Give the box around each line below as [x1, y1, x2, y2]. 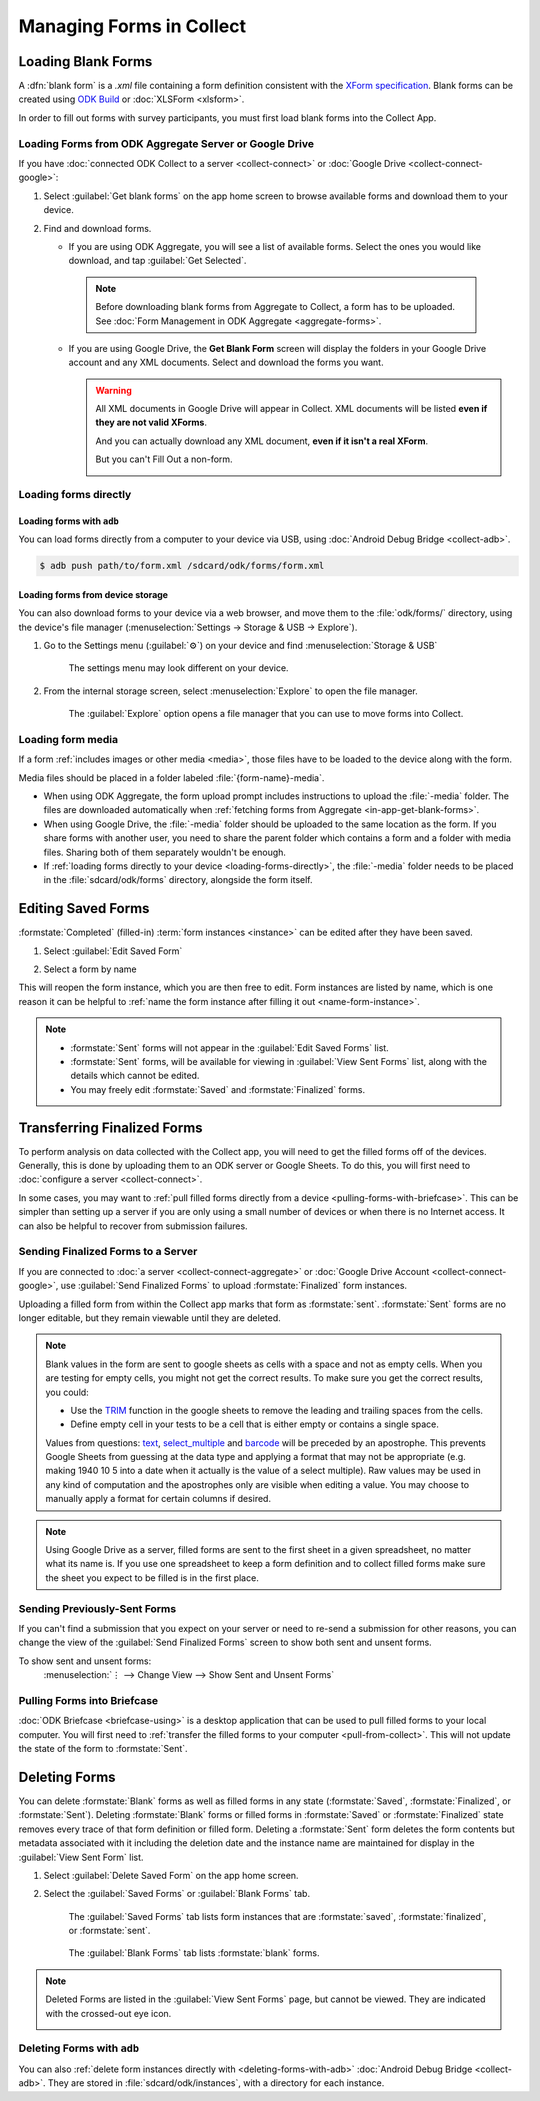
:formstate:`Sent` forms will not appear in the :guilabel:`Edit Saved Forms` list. [70, 1041, 389, 1054]
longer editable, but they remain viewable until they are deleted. [18, 1311, 282, 1324]
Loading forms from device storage [18, 588, 169, 600]
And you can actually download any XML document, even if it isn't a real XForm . [95, 435, 429, 447]
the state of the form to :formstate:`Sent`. [18, 1743, 189, 1755]
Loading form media [18, 732, 119, 746]
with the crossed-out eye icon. [45, 2007, 172, 2019]
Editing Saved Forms [18, 900, 150, 917]
